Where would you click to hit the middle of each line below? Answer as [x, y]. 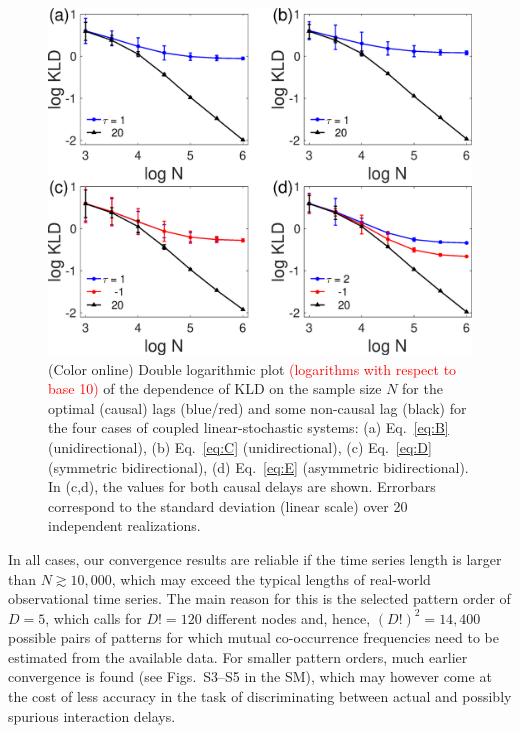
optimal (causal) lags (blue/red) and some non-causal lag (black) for [257, 407]
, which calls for [93, 617]
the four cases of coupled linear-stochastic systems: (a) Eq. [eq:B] [248, 427]
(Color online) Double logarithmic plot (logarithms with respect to [252, 368]
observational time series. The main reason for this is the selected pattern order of [259, 598]
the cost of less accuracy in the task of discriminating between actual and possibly [260, 696]
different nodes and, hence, [288, 617]
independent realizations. [124, 525]
